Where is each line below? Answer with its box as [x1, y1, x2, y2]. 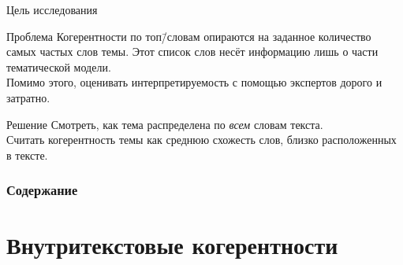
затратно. [6, 89, 50, 105]
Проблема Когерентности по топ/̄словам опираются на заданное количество [6, 28, 371, 44]
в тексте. [6, 146, 48, 163]
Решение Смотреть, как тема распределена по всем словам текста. [6, 116, 323, 132]
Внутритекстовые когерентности [6, 229, 338, 261]
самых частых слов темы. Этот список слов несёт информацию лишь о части [6, 43, 379, 60]
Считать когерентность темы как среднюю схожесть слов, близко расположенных [6, 131, 397, 148]
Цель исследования [6, 2, 98, 17]
